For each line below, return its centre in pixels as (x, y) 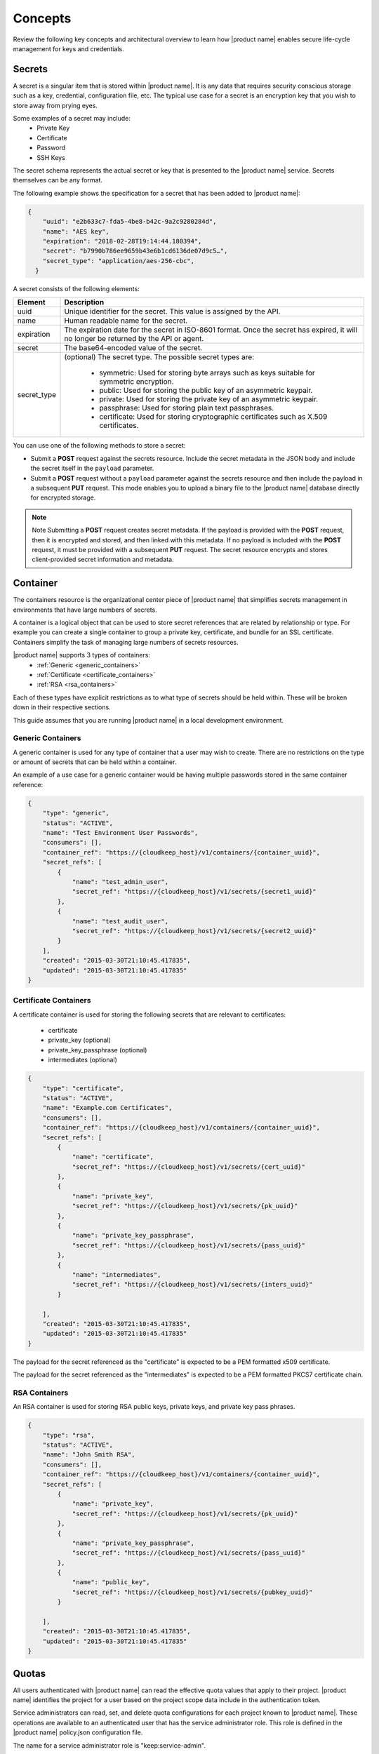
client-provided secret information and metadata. (103, 560)
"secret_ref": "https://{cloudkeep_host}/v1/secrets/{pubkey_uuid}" (192, 1592)
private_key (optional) (80, 1040)
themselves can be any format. (58, 180)
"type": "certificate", (83, 1088)
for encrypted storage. (63, 497)
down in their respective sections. (62, 707)
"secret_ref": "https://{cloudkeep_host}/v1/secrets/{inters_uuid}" (192, 1285)
